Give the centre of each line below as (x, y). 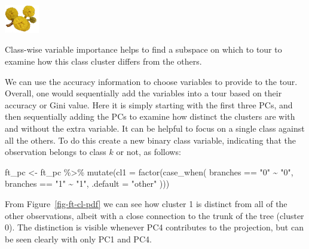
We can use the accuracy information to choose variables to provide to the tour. (151, 81)
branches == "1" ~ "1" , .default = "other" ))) (87, 183)
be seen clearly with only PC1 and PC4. (78, 239)
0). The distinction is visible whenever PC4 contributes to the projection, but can (154, 227)
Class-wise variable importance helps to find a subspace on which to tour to (143, 49)
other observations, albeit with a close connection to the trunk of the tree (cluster (154, 215)
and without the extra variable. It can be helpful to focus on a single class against (155, 128)
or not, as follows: (149, 152)
